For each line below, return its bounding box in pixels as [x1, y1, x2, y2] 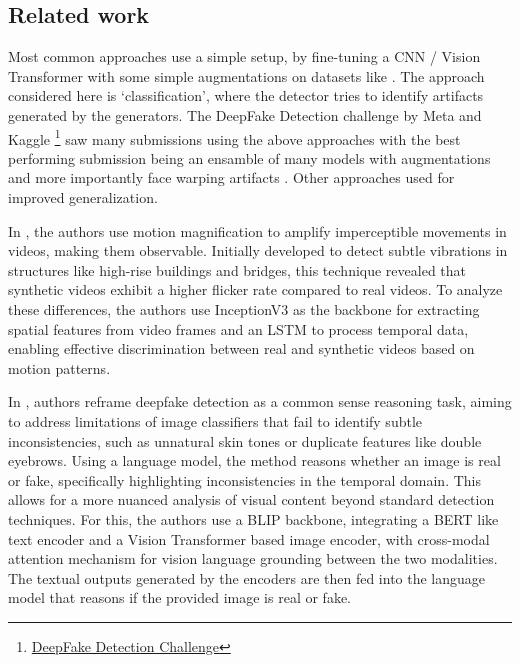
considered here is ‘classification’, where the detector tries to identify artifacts [8, 85, 484, 106]
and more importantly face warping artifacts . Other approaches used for [8, 167, 455, 188]
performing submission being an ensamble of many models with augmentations [8, 147, 491, 168]
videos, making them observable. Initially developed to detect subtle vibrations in [8, 240, 508, 261]
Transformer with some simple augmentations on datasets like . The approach [8, 65, 485, 86]
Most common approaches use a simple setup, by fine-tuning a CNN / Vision [8, 46, 481, 67]
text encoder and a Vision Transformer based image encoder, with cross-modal [8, 528, 490, 549]
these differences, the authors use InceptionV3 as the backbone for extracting [8, 298, 480, 319]
